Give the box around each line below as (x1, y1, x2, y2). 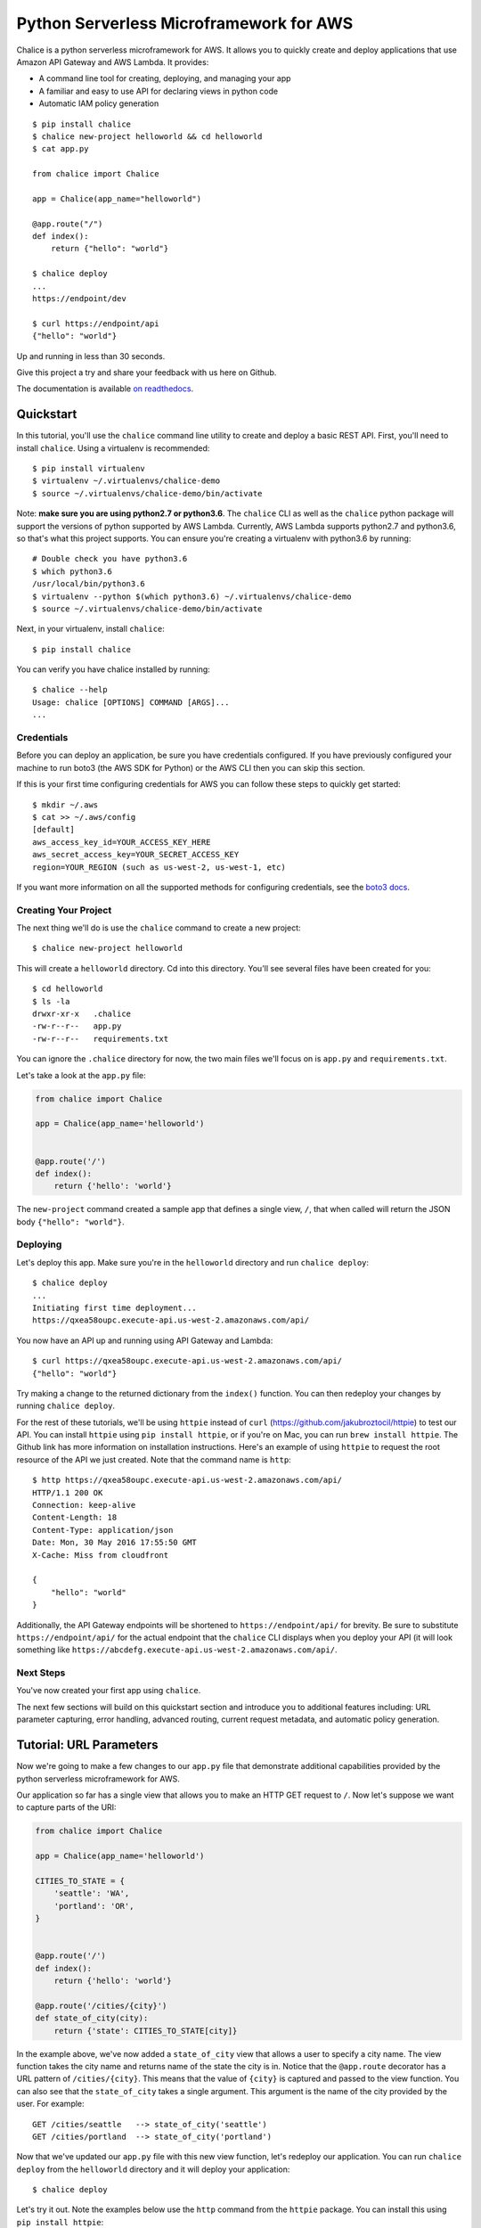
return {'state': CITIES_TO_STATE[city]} (53, 2026, 238, 2036)
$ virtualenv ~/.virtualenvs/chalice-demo (32, 476, 221, 486)
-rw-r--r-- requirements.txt (32, 1034, 169, 1044)
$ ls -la (32, 996, 70, 1006)
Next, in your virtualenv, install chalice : (16, 624, 165, 635)
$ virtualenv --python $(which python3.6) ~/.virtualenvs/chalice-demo (32, 591, 352, 602)
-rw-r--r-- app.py (32, 1021, 122, 1031)
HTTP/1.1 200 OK (32, 1487, 103, 1497)
